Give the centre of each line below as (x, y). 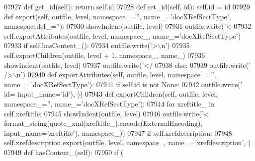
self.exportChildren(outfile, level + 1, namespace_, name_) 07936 (105, 55)
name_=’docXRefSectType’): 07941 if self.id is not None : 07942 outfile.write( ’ (123, 84)
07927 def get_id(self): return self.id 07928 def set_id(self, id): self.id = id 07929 (127, 6)
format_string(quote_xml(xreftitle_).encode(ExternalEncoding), (103, 123)
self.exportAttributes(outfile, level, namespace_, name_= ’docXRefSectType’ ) (123, 35)
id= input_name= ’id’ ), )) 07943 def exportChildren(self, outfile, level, (111, 94)
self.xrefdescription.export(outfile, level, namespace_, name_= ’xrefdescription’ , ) (127, 142)
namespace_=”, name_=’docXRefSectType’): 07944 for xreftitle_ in (109, 103)
